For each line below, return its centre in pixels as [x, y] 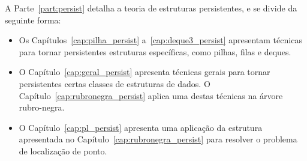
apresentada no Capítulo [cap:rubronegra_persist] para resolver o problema [158, 139]
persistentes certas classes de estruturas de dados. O [115, 83]
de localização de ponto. [63, 150]
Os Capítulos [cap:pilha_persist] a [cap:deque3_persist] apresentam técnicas [160, 40]
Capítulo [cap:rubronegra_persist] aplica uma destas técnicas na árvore [151, 95]
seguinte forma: [33, 20]
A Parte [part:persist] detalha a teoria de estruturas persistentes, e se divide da [151, 8]
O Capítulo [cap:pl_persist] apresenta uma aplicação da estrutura [141, 127]
